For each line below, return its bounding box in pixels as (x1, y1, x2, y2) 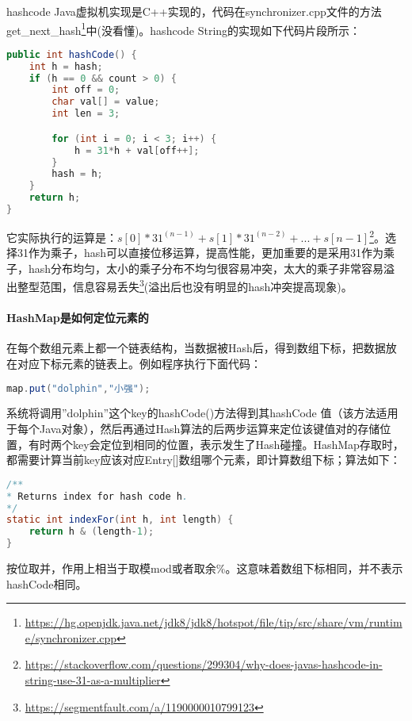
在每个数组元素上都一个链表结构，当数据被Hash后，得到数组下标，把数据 (6, 339, 386, 356)
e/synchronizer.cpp (25, 629, 117, 646)
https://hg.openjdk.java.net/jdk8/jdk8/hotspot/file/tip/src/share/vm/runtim (25, 614, 402, 631)
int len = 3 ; (51, 108, 120, 120)
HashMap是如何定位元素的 (6, 309, 149, 326)
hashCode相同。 (6, 575, 87, 592)
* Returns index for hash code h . (6, 490, 189, 502)
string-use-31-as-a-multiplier (25, 672, 161, 688)
